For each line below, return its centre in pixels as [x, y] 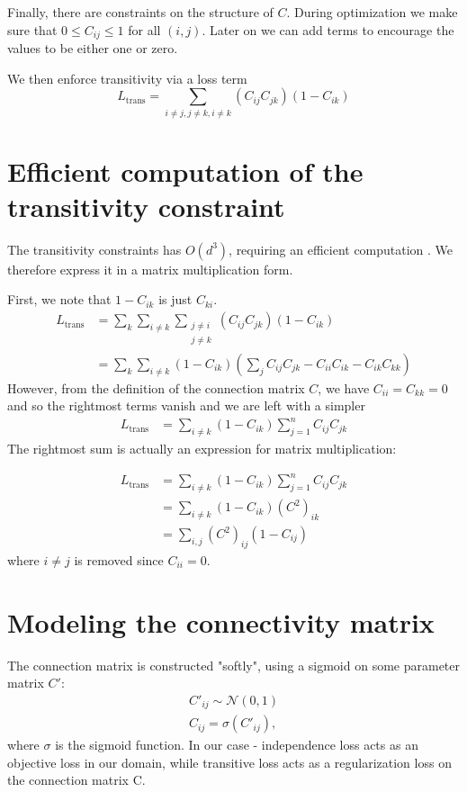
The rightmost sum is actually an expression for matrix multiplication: [202, 449]
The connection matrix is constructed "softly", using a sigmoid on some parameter [234, 665]
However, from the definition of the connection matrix [156, 387]
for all [144, 29]
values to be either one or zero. [93, 48]
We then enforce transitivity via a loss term [127, 78]
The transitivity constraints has [94, 249]
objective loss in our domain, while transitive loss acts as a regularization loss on [229, 762]
